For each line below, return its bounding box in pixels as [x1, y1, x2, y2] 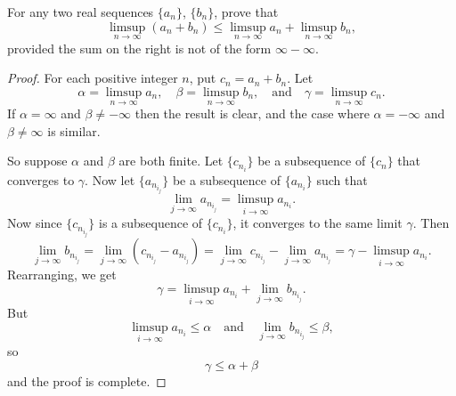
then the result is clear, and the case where [134, 104, 370, 123]
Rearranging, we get [7, 265, 117, 284]
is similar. [47, 121, 101, 140]
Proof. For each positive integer [7, 69, 178, 87]
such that [316, 170, 368, 189]
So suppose [7, 151, 68, 170]
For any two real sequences [7, 3, 154, 20]
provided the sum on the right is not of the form [7, 38, 272, 57]
